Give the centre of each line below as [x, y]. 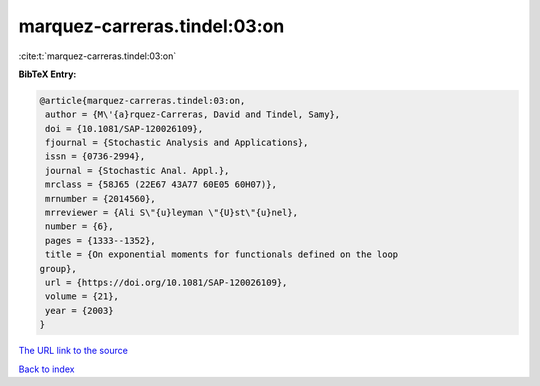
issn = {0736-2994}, [95, 156]
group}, [58, 268]
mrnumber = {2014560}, [101, 198]
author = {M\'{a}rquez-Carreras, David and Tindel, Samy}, [193, 114]
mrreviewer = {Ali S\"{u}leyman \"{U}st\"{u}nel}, [172, 213]
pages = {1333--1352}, [101, 240]
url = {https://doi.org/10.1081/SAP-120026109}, [166, 282]
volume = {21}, [82, 296]
